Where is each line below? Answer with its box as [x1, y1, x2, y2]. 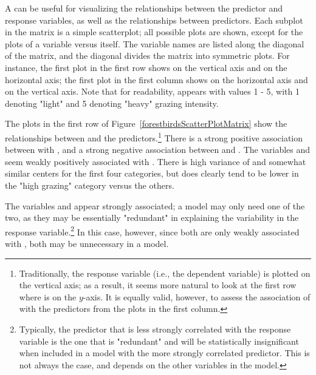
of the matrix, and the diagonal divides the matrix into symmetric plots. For [5, 49, 290, 62]
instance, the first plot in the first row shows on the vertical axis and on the [5, 61, 287, 73]
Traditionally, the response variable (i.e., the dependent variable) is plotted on [19, 266, 311, 279]
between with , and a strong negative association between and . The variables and [5, 143, 311, 156]
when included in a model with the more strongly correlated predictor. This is [19, 346, 310, 359]
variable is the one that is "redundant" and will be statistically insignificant [19, 334, 299, 347]
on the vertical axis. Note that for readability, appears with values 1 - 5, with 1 [5, 85, 300, 98]
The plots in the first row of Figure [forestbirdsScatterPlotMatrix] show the [5, 117, 287, 130]
